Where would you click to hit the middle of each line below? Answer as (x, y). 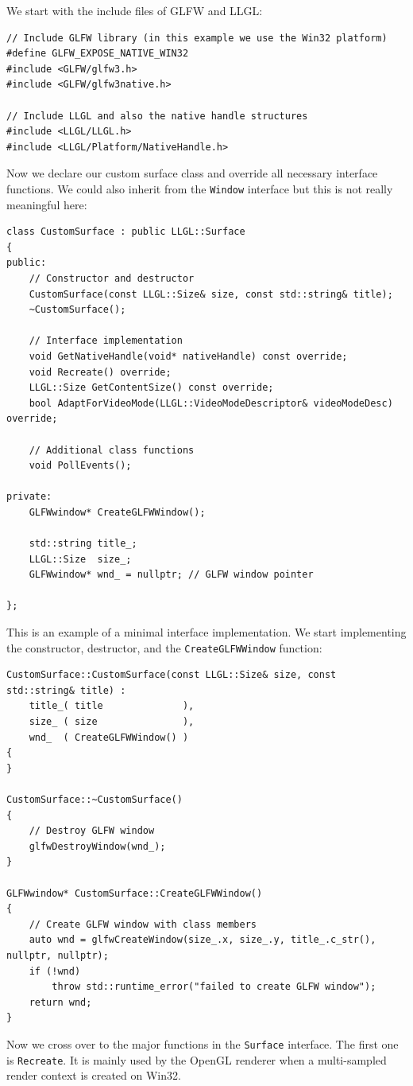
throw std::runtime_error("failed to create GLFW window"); (214, 987)
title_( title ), (112, 706)
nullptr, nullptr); (58, 955)
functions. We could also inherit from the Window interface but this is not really (200, 188)
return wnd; (60, 1002)
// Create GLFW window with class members (143, 924)
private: (29, 497)
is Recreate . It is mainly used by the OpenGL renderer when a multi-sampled (197, 1059)
